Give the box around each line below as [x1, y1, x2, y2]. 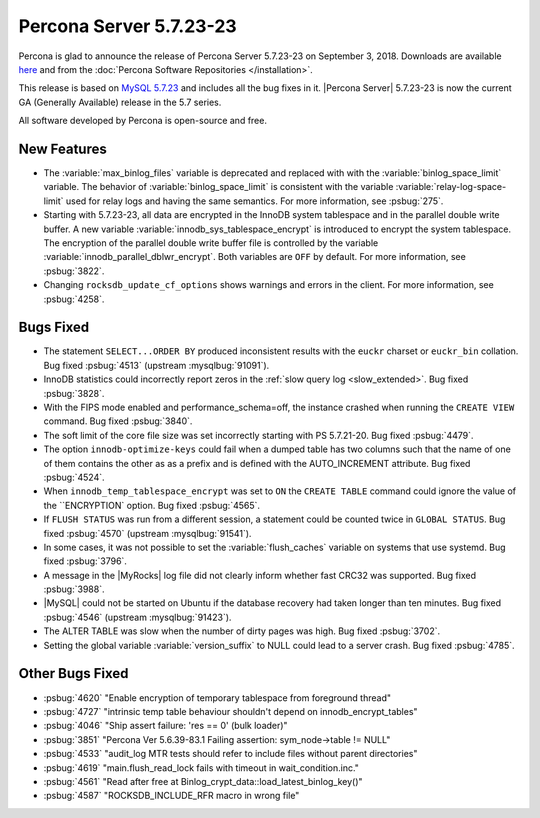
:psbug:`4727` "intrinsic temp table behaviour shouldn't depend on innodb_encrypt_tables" [43, 705, 419, 717]
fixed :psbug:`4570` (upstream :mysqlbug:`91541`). [43, 527, 252, 539]
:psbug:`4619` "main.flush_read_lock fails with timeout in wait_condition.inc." [43, 761, 360, 774]
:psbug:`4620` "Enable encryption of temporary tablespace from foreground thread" [43, 691, 392, 704]
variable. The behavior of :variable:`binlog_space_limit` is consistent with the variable [43, 181, 394, 193]
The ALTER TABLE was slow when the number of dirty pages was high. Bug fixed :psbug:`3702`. [43, 625, 440, 637]
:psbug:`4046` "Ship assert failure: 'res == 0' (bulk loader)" [43, 720, 289, 732]
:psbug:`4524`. [43, 471, 105, 483]
